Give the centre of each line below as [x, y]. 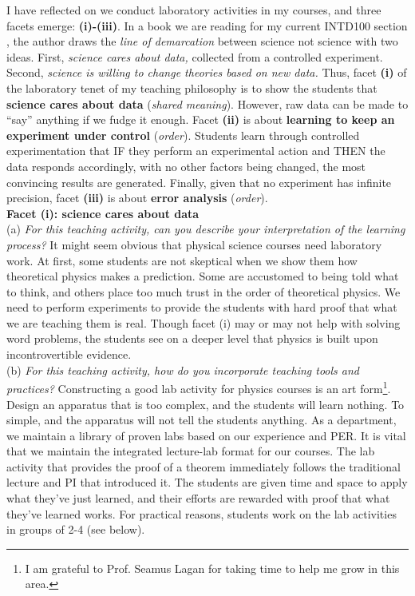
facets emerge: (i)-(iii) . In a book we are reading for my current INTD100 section [207, 25]
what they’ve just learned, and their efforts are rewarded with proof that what [198, 498]
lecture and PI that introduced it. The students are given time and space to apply [207, 482]
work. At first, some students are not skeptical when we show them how [182, 260]
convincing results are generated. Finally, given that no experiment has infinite [199, 182]
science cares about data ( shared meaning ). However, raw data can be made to [207, 103]
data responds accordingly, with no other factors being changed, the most [186, 166]
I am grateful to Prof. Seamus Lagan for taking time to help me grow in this [212, 568]
